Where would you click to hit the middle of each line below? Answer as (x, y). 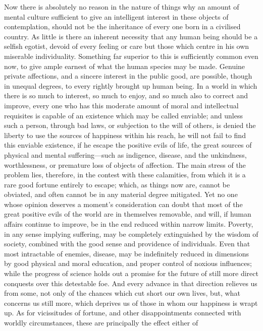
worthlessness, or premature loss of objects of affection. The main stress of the (125, 164)
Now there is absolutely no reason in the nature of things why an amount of (122, 7)
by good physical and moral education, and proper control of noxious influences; (128, 263)
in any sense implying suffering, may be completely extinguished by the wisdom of (131, 234)
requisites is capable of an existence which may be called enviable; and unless (123, 115)
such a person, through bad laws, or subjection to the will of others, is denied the (130, 125)
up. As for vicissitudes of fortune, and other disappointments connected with (123, 313)
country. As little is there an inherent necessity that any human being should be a (131, 36)
